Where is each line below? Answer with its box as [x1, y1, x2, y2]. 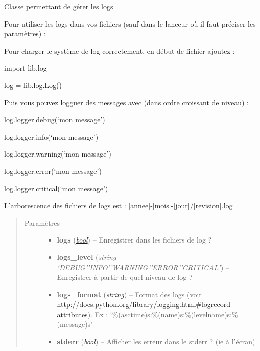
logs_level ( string [57, 251, 116, 262]
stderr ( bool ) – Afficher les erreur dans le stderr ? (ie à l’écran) [57, 336, 255, 347]
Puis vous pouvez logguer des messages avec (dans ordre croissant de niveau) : [4, 97, 249, 107]
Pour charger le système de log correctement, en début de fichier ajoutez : [4, 45, 235, 56]
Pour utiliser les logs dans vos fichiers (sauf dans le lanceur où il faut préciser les [4, 18, 256, 29]
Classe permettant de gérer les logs [4, 1, 113, 11]
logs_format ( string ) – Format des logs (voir [57, 289, 202, 299]
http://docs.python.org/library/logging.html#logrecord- [57, 299, 233, 310]
